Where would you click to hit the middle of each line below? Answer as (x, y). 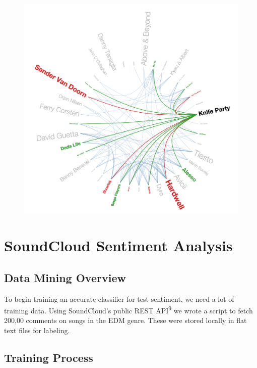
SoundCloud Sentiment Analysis (118, 245)
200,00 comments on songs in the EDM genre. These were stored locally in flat (125, 320)
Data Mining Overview (65, 277)
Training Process (49, 358)
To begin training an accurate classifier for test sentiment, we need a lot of (119, 298)
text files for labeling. (37, 330)
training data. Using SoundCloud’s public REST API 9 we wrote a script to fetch (128, 310)
